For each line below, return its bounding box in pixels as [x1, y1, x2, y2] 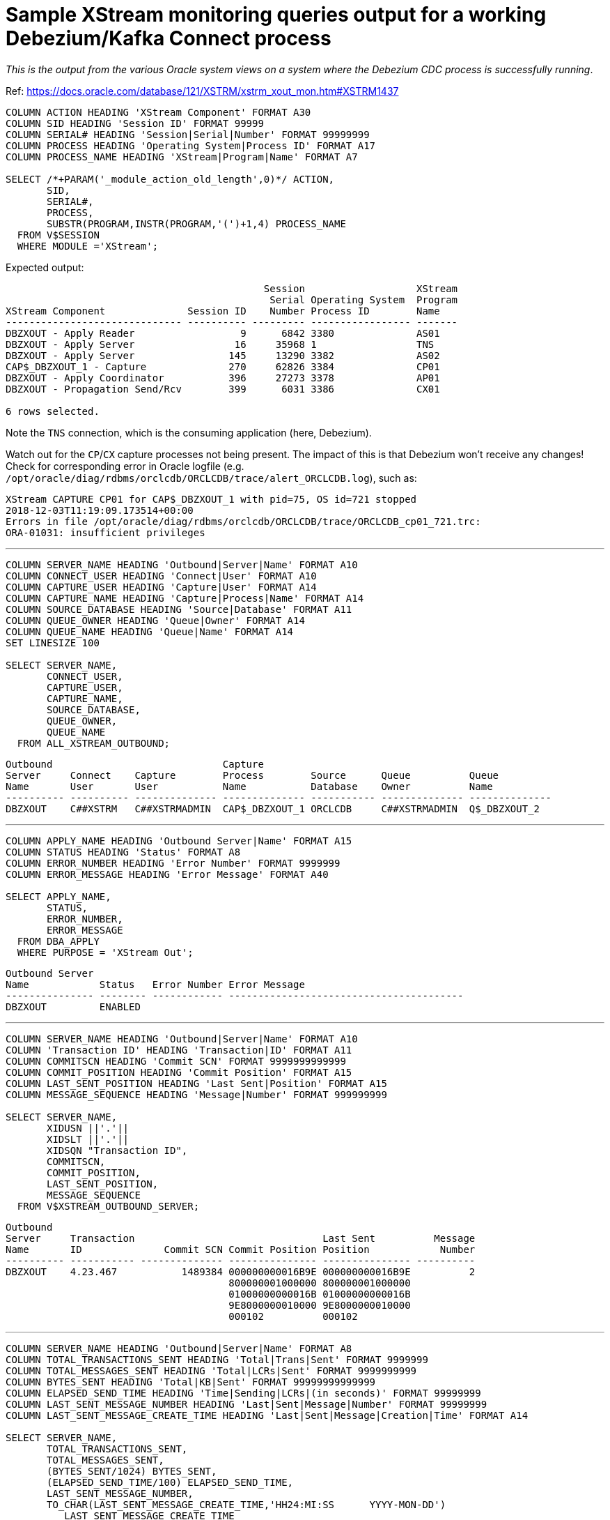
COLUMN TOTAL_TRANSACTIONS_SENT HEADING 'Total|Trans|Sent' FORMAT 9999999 [6, 1353, 428, 1365]
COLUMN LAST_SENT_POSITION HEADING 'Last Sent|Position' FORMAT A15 [6, 1077, 387, 1089]
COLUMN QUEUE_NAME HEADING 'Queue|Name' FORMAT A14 [6, 625, 294, 637]
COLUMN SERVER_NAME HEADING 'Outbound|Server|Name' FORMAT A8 [6, 1342, 352, 1354]
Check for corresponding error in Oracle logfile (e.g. [6, 459, 244, 472]
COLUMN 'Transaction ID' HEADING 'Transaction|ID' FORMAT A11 [6, 1044, 352, 1056]
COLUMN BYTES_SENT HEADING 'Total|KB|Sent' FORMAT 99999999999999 [6, 1376, 376, 1388]
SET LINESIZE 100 [6, 637, 100, 648]
